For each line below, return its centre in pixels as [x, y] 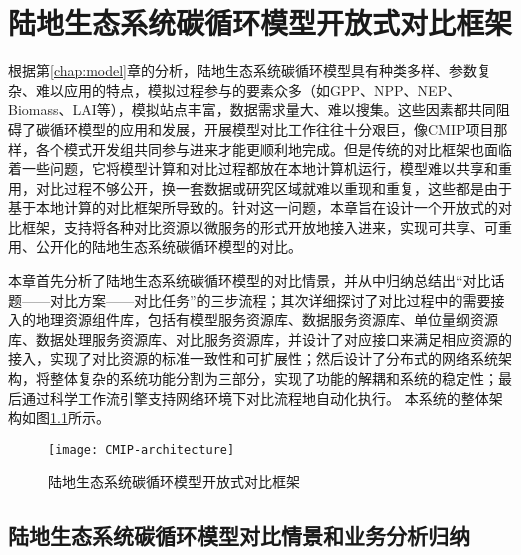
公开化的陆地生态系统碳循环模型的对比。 [168, 246]
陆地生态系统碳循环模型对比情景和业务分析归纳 [239, 535]
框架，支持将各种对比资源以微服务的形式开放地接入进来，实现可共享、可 [259, 226]
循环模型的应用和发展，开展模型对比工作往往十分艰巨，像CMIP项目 [271, 128]
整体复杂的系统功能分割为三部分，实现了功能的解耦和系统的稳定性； [273, 378]
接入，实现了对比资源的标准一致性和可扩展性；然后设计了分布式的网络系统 [253, 358]
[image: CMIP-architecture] [141, 449]
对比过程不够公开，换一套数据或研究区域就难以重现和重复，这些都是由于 [273, 187]
